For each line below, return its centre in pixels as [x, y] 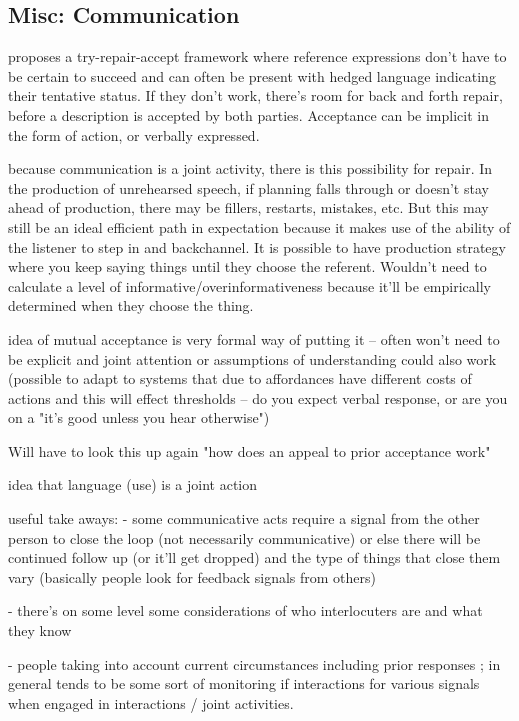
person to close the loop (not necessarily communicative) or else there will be [244, 537]
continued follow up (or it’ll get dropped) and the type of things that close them [254, 557]
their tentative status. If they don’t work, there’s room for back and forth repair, [255, 95]
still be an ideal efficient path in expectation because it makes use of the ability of [259, 226]
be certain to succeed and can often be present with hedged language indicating [252, 75]
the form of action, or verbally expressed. [134, 134]
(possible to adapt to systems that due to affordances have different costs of [240, 378]
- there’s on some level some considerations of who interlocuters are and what [245, 610]
